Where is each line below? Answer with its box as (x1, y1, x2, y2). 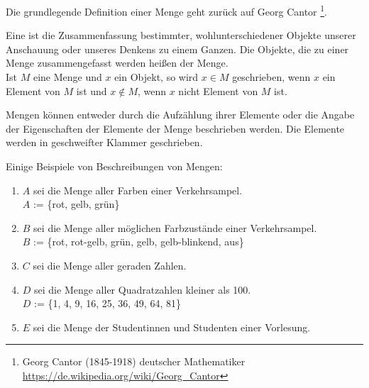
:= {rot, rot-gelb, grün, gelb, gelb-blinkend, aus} (33, 234, 244, 249)
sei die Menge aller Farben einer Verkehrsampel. (33, 182, 243, 197)
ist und (76, 83, 107, 98)
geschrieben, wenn (232, 70, 311, 84)
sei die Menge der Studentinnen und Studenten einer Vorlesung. (33, 319, 311, 334)
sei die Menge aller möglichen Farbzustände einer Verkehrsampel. (33, 220, 317, 235)
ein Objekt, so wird (114, 70, 199, 84)
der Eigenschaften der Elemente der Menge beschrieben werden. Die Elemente (6, 121, 345, 135)
